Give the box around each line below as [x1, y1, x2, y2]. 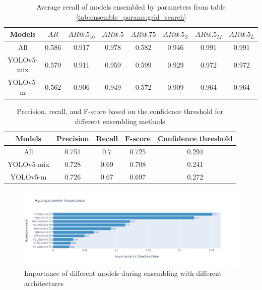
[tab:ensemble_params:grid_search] [76, 11, 186, 22]
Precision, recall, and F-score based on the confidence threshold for [17, 106, 224, 116]
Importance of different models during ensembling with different [24, 268, 222, 278]
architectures [24, 277, 64, 288]
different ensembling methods [75, 115, 165, 126]
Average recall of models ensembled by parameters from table [36, 2, 226, 12]
